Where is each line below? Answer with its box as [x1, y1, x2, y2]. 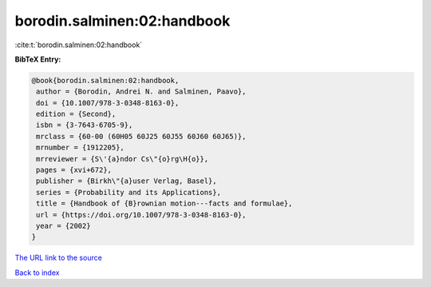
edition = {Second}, [36, 110, 117, 119]
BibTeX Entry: [14, 54, 61, 64]
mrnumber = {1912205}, [36, 143, 125, 152]
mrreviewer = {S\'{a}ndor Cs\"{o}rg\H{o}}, [36, 154, 209, 163]
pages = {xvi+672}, [36, 165, 112, 175]
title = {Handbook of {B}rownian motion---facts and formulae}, [36, 199, 293, 208]
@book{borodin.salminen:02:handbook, [31, 76, 180, 85]
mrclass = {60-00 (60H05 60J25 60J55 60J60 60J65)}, [36, 132, 247, 141]
